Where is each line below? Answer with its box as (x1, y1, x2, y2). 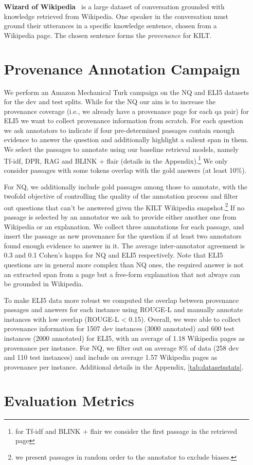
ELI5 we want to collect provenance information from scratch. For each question (4, 115, 243, 126)
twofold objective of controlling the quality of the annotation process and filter (4, 191, 238, 201)
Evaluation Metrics (4, 390, 134, 410)
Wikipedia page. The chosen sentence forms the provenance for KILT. (4, 30, 212, 40)
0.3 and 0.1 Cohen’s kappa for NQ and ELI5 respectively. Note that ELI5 (4, 250, 223, 260)
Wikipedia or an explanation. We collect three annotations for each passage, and (4, 221, 244, 231)
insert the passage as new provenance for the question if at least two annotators (4, 231, 242, 241)
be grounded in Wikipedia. (4, 279, 84, 289)
